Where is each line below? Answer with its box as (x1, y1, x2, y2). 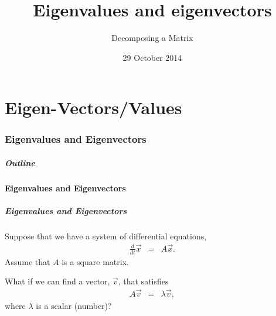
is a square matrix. (62, 255, 129, 267)
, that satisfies (118, 275, 169, 287)
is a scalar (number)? (36, 300, 112, 312)
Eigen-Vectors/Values (5, 95, 182, 119)
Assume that (5, 255, 50, 267)
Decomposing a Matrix (111, 32, 193, 44)
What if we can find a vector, (5, 275, 110, 287)
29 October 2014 (122, 51, 182, 63)
